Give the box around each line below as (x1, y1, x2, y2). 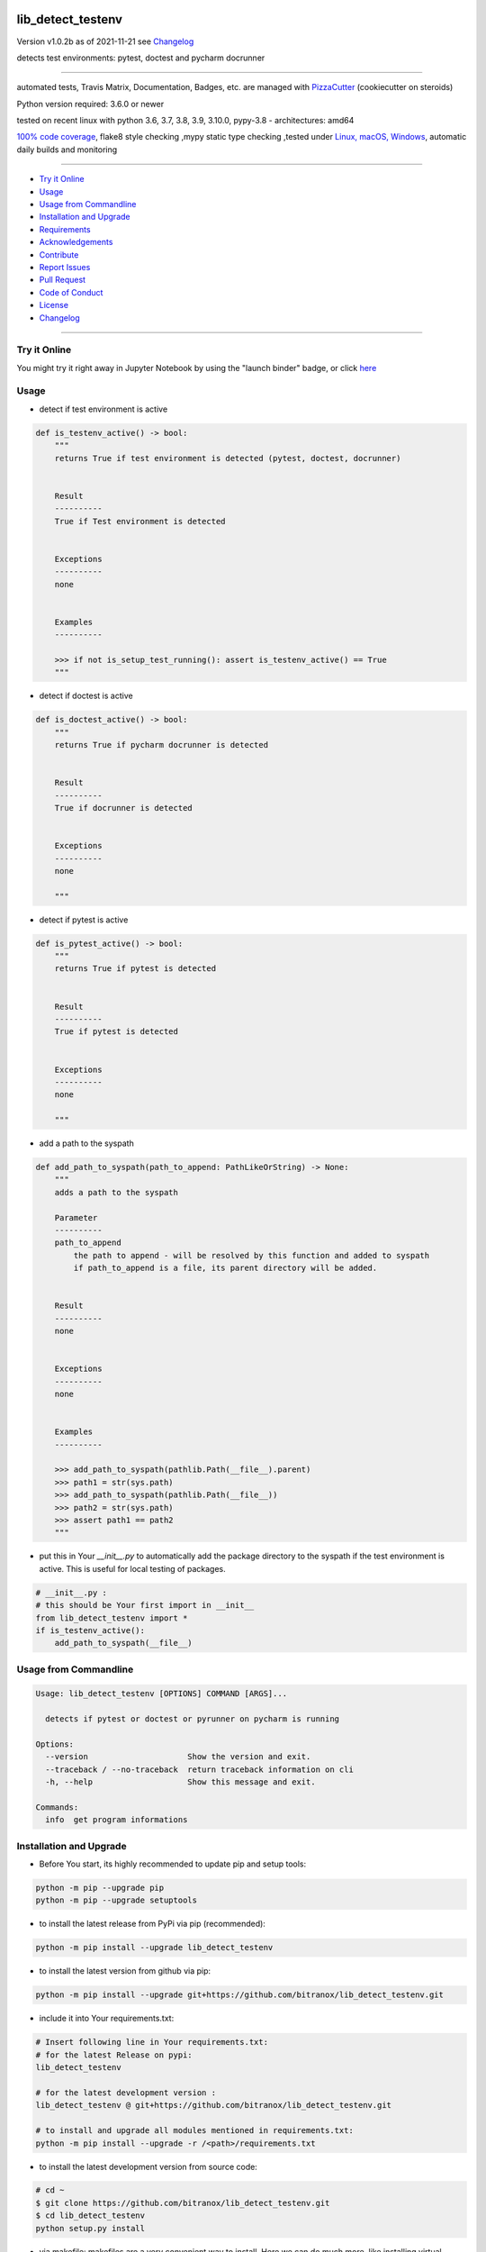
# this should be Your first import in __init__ (35, 1600, 255, 1611)
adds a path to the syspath (54, 1187, 179, 1197)
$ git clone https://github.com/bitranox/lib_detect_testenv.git (35, 2198, 330, 2208)
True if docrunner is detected (54, 803, 193, 813)
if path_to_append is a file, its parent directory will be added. (73, 1263, 378, 1274)
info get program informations (45, 1815, 188, 1825)
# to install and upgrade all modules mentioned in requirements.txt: (35, 2126, 355, 2136)
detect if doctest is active (39, 690, 134, 702)
